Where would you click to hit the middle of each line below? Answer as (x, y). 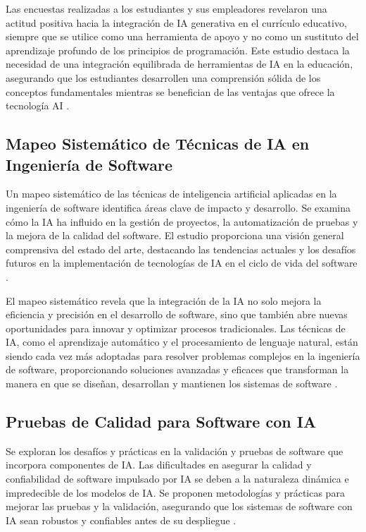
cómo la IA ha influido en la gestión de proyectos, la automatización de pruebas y (182, 221)
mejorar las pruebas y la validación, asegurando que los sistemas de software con (179, 506)
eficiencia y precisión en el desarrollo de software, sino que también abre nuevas (177, 314)
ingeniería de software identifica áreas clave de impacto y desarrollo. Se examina (178, 207)
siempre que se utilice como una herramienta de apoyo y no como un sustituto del (182, 36)
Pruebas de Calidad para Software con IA (161, 422)
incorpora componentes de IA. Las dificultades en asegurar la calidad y (159, 465)
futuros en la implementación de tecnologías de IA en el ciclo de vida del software (182, 263)
